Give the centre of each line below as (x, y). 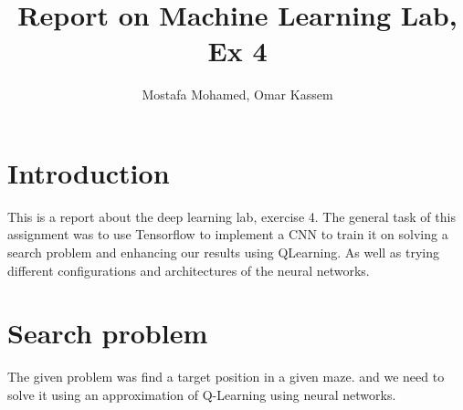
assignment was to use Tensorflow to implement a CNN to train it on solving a (228, 234)
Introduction (89, 172)
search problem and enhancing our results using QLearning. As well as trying (224, 252)
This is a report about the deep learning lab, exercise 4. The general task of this (231, 216)
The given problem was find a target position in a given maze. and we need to (226, 377)
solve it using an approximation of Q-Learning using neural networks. (202, 394)
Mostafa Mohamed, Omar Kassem (237, 95)
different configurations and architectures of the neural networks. (189, 270)
